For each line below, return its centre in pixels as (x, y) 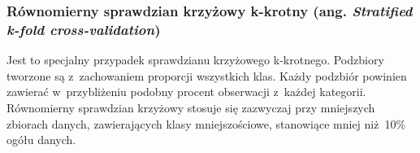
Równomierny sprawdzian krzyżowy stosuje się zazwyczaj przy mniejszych (191, 107)
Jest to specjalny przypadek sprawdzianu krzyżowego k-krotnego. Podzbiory (195, 60)
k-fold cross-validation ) (84, 29)
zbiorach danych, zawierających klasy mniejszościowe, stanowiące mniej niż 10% (206, 123)
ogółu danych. (41, 140)
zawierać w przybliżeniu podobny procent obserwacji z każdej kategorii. (186, 92)
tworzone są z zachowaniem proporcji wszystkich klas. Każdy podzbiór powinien (207, 75)
